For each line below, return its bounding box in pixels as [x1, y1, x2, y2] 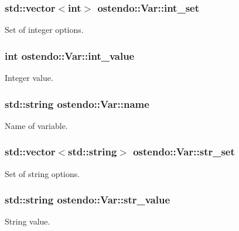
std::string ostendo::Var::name [5, 96, 149, 111]
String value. [5, 215, 50, 227]
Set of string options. [5, 167, 80, 179]
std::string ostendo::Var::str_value [5, 192, 170, 207]
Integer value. [5, 72, 53, 84]
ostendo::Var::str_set [133, 144, 235, 159]
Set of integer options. [5, 23, 84, 36]
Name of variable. [5, 119, 68, 131]
